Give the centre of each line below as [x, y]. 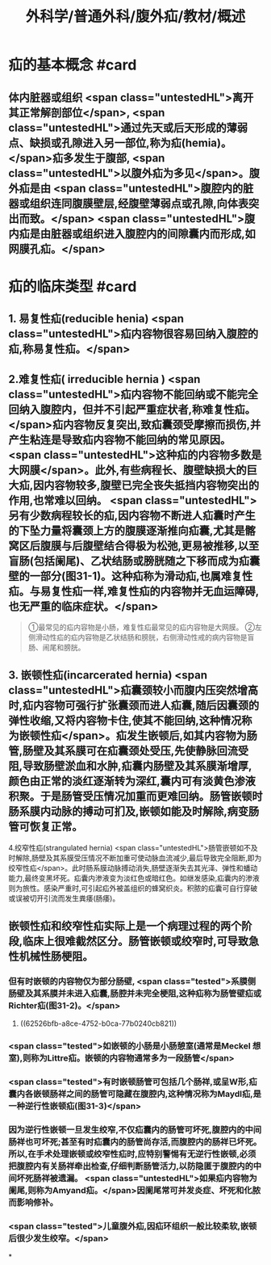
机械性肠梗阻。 [56, 957]
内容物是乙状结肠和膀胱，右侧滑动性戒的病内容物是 [163, 637]
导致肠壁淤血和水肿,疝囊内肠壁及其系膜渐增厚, [138, 766]
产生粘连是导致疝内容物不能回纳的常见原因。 [120, 440]
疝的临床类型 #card [73, 286]
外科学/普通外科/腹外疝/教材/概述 [135, 17]
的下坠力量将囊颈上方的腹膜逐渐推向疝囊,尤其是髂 [132, 530]
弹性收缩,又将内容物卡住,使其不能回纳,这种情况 [125, 721]
